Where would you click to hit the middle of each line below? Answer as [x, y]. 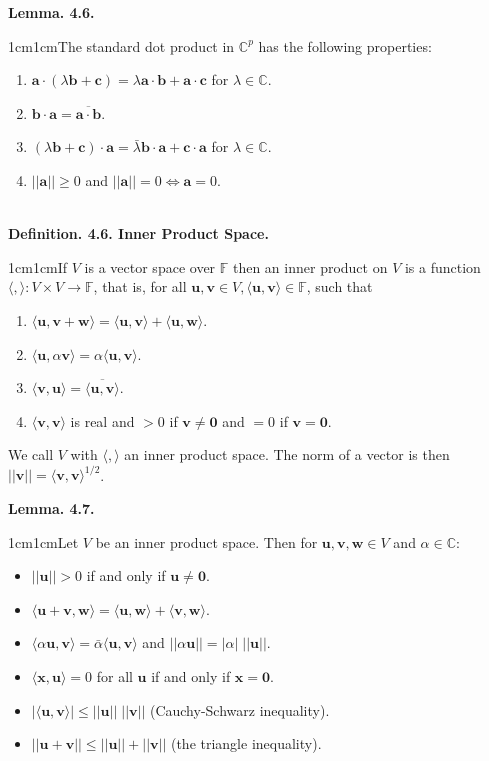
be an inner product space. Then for [206, 541]
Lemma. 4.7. [51, 508]
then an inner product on [310, 266]
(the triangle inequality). [246, 743]
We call [31, 454]
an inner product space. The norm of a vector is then [287, 454]
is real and [102, 420]
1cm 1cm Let [43, 541]
